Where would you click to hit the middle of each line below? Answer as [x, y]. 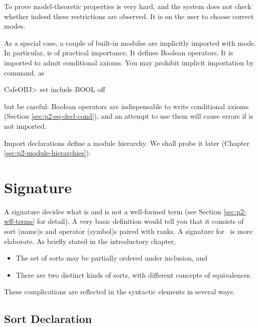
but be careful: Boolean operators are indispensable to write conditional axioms [126, 106]
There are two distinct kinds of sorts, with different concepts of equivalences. [134, 274]
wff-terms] [20, 221]
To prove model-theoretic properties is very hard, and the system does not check [128, 6]
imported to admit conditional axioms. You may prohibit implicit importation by [129, 62]
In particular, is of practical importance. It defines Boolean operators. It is [119, 53]
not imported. [25, 126]
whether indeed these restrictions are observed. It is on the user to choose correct [129, 16]
